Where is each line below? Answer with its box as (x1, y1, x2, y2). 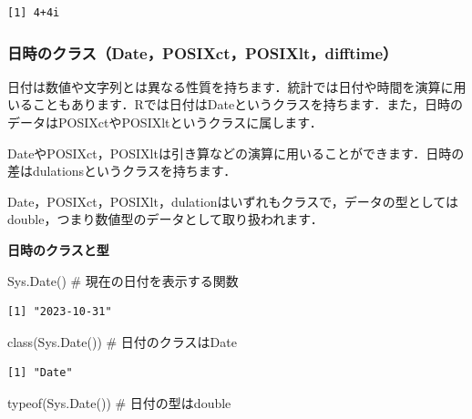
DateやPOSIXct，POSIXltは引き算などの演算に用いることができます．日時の (7, 143, 465, 162)
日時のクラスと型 (7, 240, 109, 259)
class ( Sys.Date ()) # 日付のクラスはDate (7, 332, 237, 351)
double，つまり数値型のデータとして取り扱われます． (7, 209, 323, 229)
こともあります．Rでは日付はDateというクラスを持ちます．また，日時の (32, 95, 463, 114)
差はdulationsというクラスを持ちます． (7, 161, 237, 180)
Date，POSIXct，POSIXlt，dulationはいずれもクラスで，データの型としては (7, 191, 458, 210)
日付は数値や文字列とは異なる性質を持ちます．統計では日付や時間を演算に (7, 77, 454, 96)
